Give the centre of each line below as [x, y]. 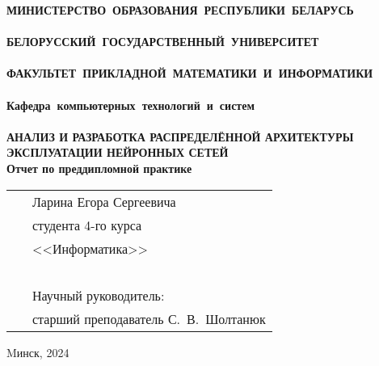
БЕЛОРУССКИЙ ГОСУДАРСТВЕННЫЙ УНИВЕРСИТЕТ [163, 42]
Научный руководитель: [99, 295]
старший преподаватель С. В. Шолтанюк [149, 318]
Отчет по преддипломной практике [99, 168]
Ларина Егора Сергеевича [104, 201]
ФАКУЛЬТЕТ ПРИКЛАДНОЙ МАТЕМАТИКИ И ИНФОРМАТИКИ [190, 73]
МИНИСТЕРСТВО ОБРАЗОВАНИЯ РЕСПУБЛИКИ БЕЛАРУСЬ [180, 10]
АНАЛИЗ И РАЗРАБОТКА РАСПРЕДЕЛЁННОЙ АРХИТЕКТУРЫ [180, 136]
